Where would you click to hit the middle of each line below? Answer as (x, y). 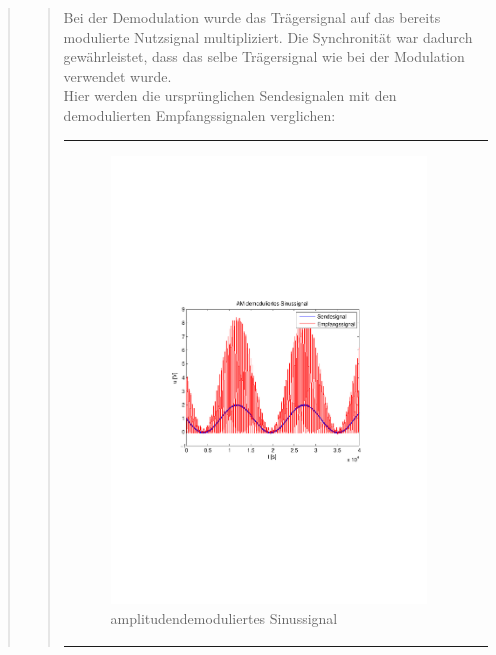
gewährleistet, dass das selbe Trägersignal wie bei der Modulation (264, 56)
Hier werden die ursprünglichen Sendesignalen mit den (230, 95)
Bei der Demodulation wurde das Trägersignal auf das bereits (252, 17)
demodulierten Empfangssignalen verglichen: (199, 114)
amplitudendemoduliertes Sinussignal (224, 617)
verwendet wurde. (117, 75)
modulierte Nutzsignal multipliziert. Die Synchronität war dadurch (268, 36)
